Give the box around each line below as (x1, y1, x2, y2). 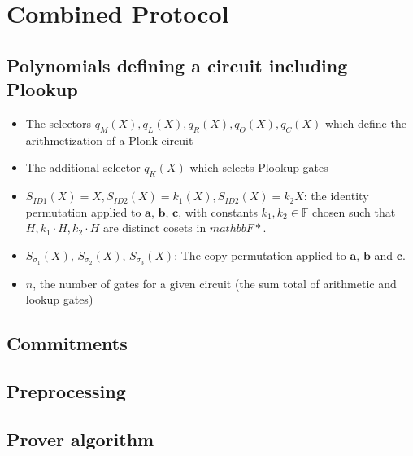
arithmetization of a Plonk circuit (25, 131, 193, 148)
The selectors (25, 114, 92, 131)
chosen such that (312, 203, 396, 220)
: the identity (303, 187, 369, 204)
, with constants (178, 203, 258, 220)
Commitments (7, 331, 128, 356)
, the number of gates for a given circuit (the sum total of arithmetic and (33, 274, 397, 292)
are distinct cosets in (102, 219, 206, 236)
